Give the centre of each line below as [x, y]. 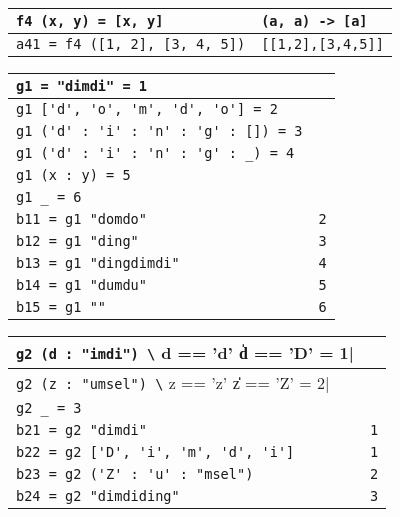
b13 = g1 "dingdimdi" [98, 263]
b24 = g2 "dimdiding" [98, 496]
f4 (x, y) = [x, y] [90, 21]
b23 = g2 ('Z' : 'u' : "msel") [135, 474]
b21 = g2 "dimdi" [81, 430]
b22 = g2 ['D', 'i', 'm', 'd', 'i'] [155, 452]
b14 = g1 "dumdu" [81, 285]
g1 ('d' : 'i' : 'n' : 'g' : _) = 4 [155, 153]
